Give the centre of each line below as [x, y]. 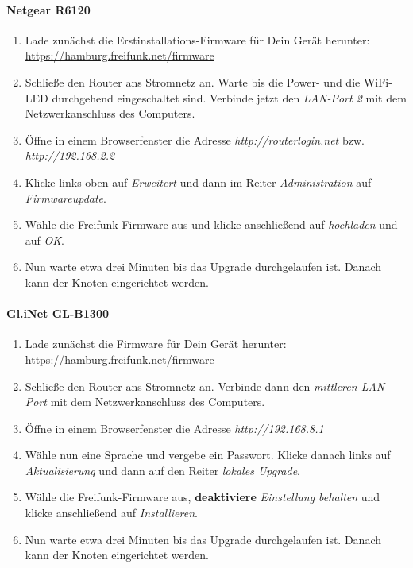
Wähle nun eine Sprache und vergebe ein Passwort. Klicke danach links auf [208, 455]
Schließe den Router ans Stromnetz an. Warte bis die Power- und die [193, 81]
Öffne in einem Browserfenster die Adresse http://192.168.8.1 [174, 428]
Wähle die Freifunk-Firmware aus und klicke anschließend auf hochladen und [211, 224]
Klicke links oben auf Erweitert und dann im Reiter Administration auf [198, 182]
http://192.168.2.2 [70, 155]
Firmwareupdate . [66, 197]
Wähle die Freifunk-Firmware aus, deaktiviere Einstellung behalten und [203, 497]
